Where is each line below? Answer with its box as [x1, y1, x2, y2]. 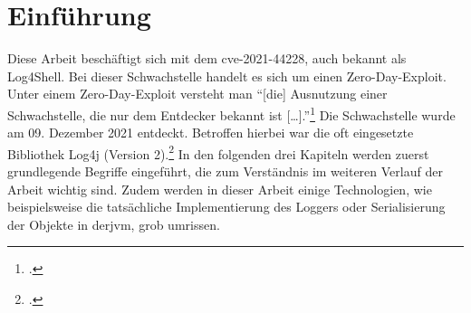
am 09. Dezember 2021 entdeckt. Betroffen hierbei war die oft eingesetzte [7, 123, 414, 142]
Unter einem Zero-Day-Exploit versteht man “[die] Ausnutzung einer [7, 84, 388, 103]
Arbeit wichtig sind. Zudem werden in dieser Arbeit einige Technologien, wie [7, 179, 432, 198]
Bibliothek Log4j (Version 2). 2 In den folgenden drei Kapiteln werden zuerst [7, 141, 429, 163]
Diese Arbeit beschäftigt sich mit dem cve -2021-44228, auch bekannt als [7, 49, 407, 68]
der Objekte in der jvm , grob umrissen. [7, 214, 220, 233]
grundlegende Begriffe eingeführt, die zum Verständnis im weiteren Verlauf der [7, 162, 443, 180]
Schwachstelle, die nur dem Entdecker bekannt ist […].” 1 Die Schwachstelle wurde [7, 102, 456, 124]
